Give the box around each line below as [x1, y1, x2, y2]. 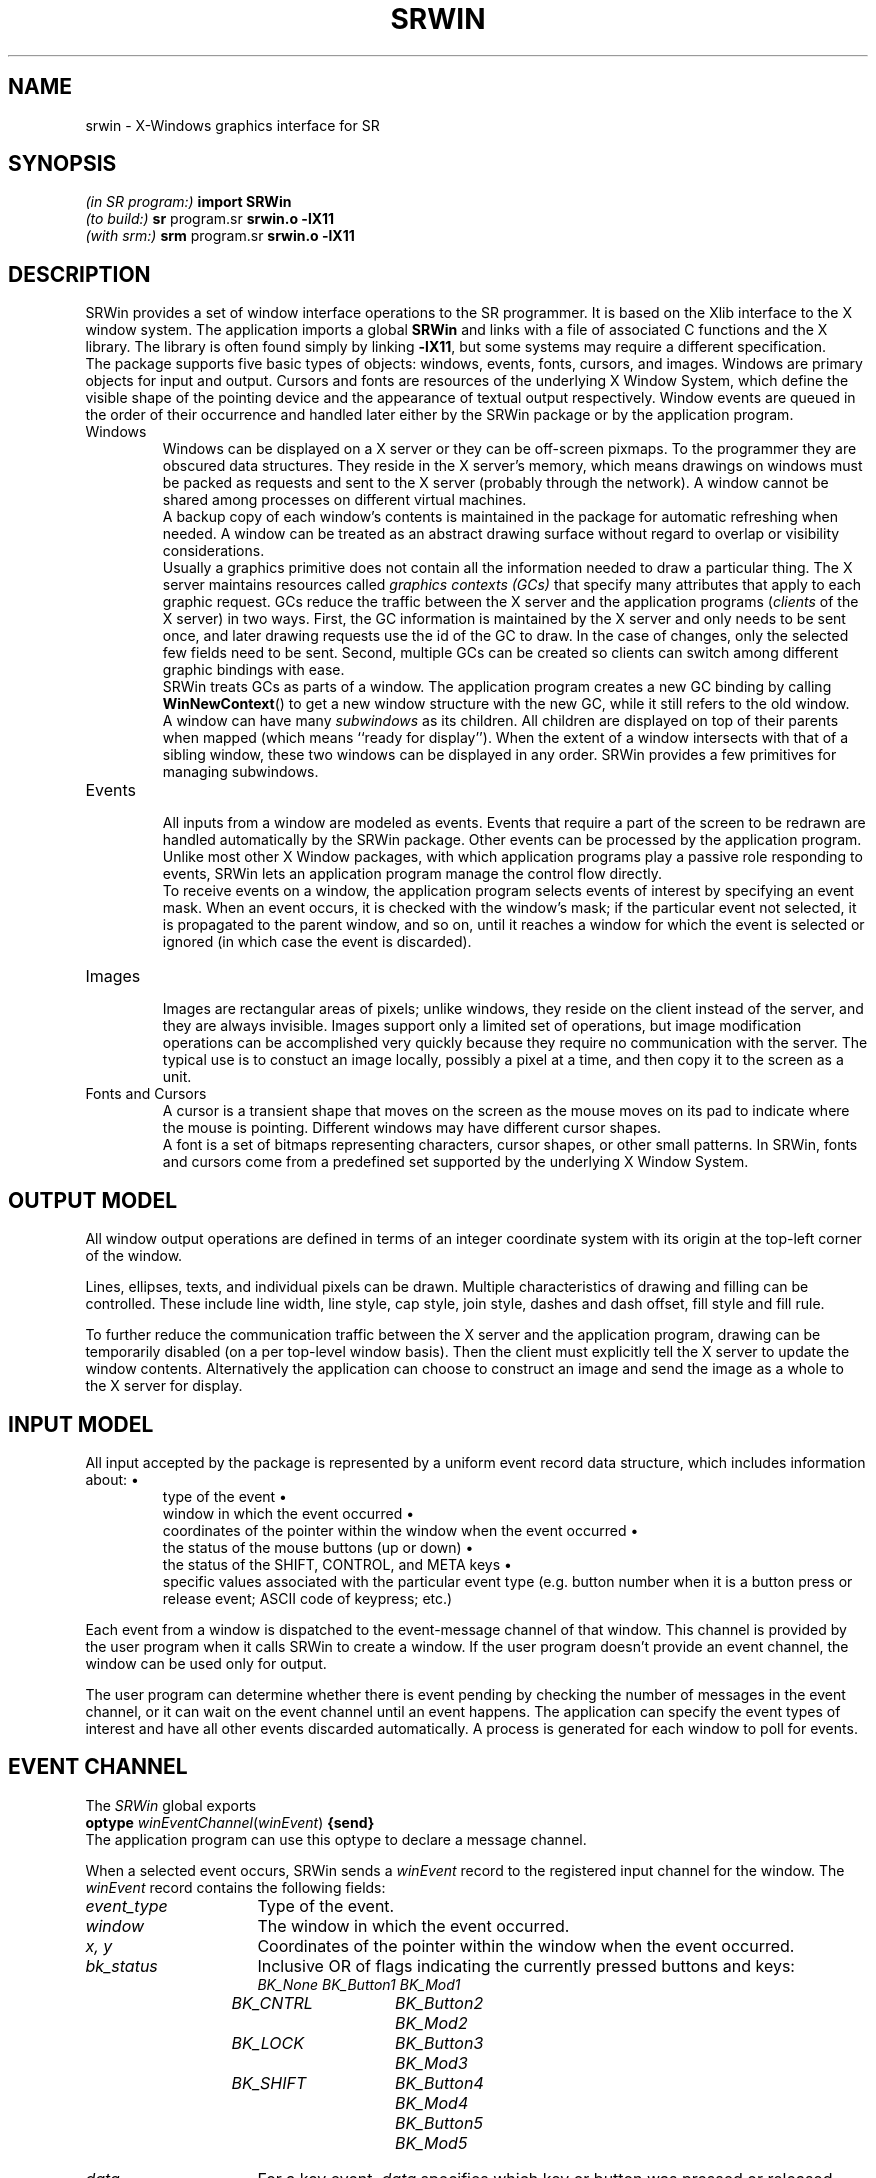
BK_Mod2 [394, 2012, 468, 2033]
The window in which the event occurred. [257, 1915, 570, 1936]
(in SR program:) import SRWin [85, 193, 292, 211]
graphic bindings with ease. [162, 661, 345, 679]
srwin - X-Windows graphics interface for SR [85, 116, 380, 134]
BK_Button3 [394, 2032, 484, 2053]
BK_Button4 [394, 2072, 484, 2093]
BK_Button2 [394, 1992, 484, 2013]
